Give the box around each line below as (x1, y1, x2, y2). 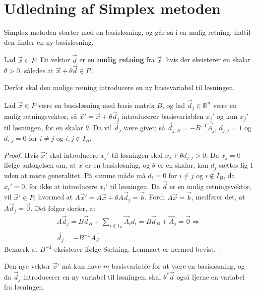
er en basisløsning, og (85, 160, 150, 170)
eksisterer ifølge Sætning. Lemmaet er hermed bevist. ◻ (54, 244, 225, 254)
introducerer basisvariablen (122, 111, 204, 121)
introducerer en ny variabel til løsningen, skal (23, 271, 161, 282)
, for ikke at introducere (25, 181, 97, 191)
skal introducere (50, 150, 99, 160)
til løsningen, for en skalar (4, 122, 83, 133)
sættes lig (219, 160, 248, 170)
